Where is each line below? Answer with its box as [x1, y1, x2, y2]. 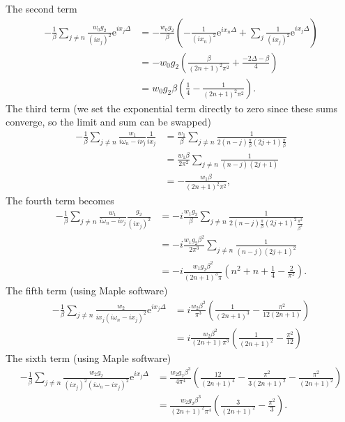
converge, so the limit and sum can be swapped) [6, 114, 212, 129]
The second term [6, 1, 77, 15]
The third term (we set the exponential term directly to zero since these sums [6, 100, 338, 115]
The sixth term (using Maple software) [6, 350, 171, 365]
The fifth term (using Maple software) [6, 283, 168, 298]
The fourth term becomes [6, 193, 114, 207]
